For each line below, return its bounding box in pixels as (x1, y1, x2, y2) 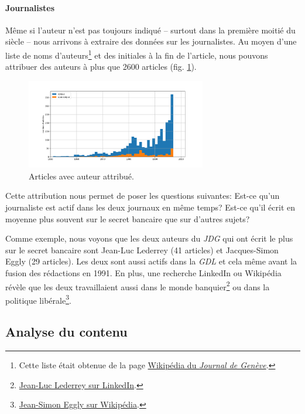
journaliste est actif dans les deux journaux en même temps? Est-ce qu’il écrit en (5, 201, 296, 213)
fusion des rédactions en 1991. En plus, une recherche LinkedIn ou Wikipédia (5, 266, 282, 279)
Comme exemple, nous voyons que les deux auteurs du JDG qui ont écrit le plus (5, 232, 293, 245)
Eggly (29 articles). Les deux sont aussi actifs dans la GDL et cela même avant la (5, 255, 297, 267)
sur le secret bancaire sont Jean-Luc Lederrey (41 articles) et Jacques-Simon (5, 243, 279, 256)
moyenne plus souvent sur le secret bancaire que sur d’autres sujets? (5, 212, 250, 225)
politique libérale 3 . (5, 292, 71, 306)
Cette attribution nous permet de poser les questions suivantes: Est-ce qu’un (5, 189, 280, 202)
